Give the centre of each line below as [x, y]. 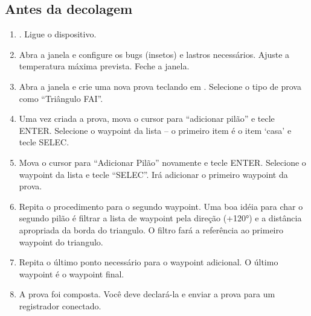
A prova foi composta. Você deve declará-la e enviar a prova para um [147, 294]
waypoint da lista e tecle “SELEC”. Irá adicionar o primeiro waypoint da [153, 174]
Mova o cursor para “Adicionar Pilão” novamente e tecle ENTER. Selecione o [162, 162]
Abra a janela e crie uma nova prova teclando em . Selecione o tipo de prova [160, 86]
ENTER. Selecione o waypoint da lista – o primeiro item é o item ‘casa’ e [155, 130]
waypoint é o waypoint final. [72, 273]
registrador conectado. [60, 305]
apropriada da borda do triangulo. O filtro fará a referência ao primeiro [151, 229]
